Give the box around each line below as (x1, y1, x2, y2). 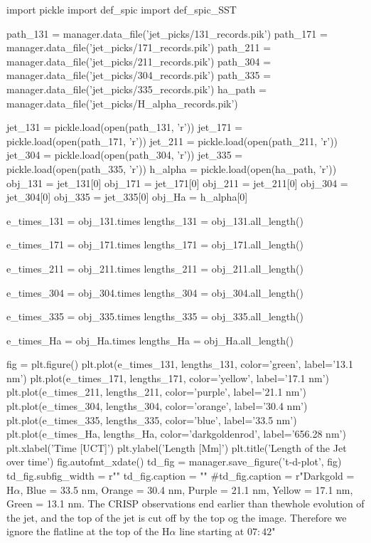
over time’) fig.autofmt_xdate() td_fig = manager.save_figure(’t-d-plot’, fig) (6, 454, 342, 469)
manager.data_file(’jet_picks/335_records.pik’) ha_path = (6, 81, 267, 96)
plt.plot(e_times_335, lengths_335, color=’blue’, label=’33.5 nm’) (6, 412, 297, 427)
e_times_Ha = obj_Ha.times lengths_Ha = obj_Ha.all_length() (6, 332, 294, 347)
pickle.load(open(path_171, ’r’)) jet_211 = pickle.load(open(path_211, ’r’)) (6, 133, 338, 148)
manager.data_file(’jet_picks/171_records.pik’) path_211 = (6, 40, 271, 55)
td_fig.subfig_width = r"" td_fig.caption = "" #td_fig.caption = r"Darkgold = (6, 468, 355, 483)
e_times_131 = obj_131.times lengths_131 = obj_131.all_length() (6, 213, 303, 228)
